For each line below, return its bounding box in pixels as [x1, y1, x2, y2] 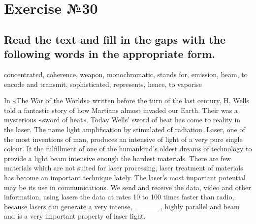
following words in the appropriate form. [4, 46, 215, 61]
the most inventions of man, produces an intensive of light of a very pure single [4, 134, 243, 144]
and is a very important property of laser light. [4, 211, 146, 221]
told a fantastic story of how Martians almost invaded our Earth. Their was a [4, 105, 238, 115]
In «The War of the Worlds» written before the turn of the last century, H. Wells [4, 95, 249, 106]
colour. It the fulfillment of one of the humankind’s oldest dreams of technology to [4, 143, 252, 154]
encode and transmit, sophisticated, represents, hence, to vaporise [4, 79, 202, 89]
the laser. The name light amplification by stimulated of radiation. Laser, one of [4, 124, 245, 134]
